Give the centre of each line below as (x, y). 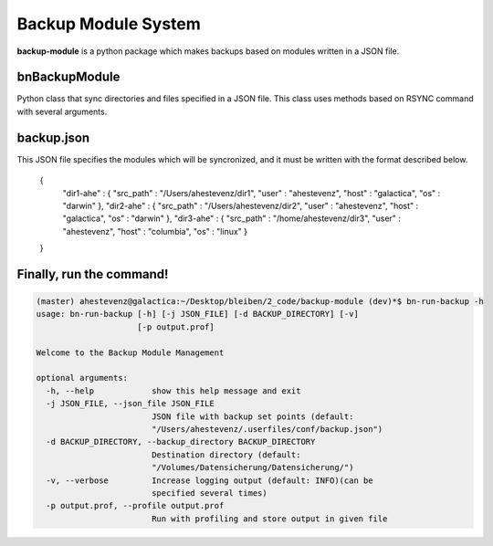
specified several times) (210, 493)
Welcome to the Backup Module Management (130, 352)
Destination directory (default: (226, 455)
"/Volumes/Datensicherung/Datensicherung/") (252, 467)
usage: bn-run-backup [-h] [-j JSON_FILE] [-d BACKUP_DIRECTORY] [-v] (198, 314)
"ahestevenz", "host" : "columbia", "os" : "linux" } (155, 231)
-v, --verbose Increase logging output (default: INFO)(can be (210, 480)
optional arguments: (82, 378)
